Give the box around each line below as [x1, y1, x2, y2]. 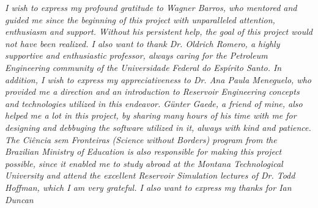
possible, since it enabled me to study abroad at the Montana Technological [5, 157, 283, 169]
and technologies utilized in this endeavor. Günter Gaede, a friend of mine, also [5, 97, 303, 110]
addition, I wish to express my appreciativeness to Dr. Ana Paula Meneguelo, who [5, 73, 311, 86]
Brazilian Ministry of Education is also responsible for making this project [5, 145, 282, 158]
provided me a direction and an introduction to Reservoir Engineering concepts [5, 85, 300, 98]
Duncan [5, 193, 34, 206]
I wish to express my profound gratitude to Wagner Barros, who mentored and [5, 1, 297, 13]
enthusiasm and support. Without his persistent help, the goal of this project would [5, 25, 312, 38]
